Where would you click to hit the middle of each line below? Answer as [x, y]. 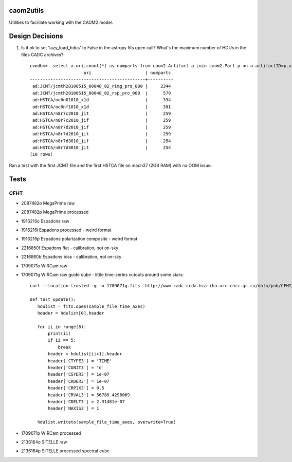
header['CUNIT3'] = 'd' [76, 368]
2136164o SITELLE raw [44, 442]
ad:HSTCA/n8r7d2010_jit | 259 [102, 134]
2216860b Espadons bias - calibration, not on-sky [71, 257]
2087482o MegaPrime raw [48, 203]
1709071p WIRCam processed [51, 433]
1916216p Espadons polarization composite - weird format [79, 239]
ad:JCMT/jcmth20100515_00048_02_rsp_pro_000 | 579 [102, 93]
